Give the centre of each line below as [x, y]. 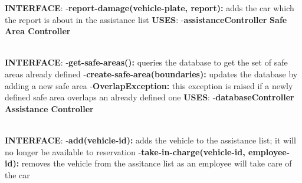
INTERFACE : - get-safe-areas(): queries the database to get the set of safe [146, 62]
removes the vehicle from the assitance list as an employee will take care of [157, 163]
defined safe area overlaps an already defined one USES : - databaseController [150, 97]
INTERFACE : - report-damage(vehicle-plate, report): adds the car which [150, 8]
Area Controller [38, 31]
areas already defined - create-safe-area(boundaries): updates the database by [151, 73]
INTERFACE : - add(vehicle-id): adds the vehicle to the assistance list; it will [150, 140]
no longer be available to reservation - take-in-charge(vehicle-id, [125, 151]
